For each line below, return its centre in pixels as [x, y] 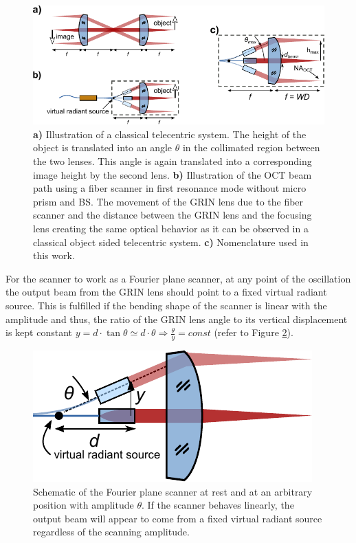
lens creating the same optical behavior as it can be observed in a [171, 228]
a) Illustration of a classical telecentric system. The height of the [170, 134]
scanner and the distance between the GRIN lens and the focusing [173, 215]
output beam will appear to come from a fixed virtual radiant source [178, 518]
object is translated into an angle [103, 147]
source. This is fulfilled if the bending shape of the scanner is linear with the [166, 305]
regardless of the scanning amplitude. [111, 532]
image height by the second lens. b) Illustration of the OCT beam [173, 174]
